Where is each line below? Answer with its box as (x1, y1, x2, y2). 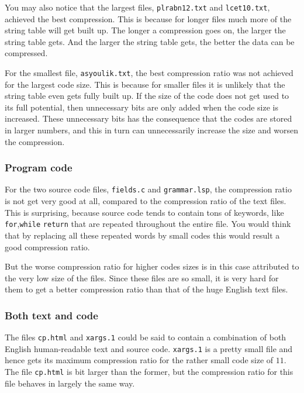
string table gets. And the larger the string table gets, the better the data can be (5, 35, 295, 47)
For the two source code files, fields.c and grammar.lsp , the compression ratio (5, 183, 292, 195)
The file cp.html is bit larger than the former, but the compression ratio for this (5, 366, 293, 378)
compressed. (5, 47, 48, 59)
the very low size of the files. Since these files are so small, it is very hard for (5, 271, 279, 284)
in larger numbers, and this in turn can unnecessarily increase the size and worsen (5, 124, 299, 136)
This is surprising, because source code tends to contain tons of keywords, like (5, 206, 284, 218)
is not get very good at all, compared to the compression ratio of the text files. (5, 195, 286, 207)
